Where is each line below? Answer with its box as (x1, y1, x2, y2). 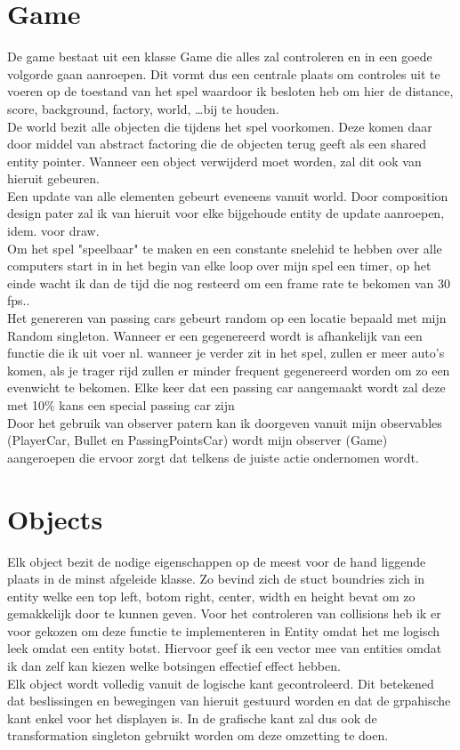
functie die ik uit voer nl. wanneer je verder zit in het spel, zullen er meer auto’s (7, 343, 445, 362)
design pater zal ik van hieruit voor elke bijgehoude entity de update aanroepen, (7, 204, 445, 222)
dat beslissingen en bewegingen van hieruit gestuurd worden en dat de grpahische (7, 691, 451, 710)
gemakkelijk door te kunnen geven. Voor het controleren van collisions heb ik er (7, 604, 441, 623)
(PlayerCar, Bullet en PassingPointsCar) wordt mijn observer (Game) (7, 431, 388, 449)
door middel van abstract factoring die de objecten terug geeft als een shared (7, 134, 426, 153)
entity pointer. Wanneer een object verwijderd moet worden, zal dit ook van (7, 151, 422, 170)
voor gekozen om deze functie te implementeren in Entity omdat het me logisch (7, 621, 440, 640)
